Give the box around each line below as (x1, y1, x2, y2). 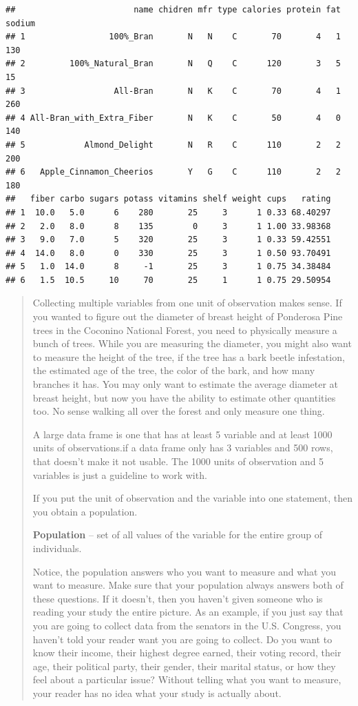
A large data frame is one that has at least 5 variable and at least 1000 (32, 426, 333, 441)
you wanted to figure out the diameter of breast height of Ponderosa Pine (32, 309, 343, 324)
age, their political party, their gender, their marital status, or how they (32, 658, 336, 673)
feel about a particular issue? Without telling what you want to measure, (32, 672, 341, 687)
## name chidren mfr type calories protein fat (6, 5, 341, 14)
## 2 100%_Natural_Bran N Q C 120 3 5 (6, 59, 341, 69)
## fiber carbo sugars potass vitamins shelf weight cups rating (6, 194, 331, 204)
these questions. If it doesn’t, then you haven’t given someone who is (32, 591, 323, 605)
